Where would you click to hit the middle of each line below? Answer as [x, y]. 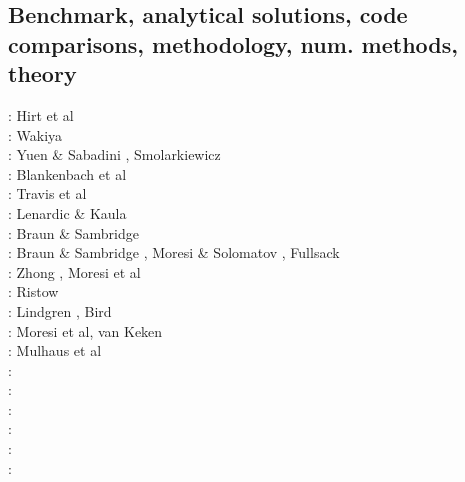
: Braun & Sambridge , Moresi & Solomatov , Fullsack [174, 252]
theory [42, 73]
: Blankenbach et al [67, 173]
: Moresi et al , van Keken [85, 330]
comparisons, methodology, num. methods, [233, 43]
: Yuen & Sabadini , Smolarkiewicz [114, 154]
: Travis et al [47, 193]
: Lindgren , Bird [60, 310]
